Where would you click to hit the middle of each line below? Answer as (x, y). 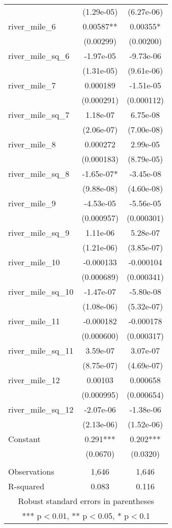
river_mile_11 (34, 321)
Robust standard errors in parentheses (86, 501)
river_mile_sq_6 (39, 56)
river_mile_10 (34, 262)
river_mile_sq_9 (39, 232)
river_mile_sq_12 (41, 409)
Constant (24, 439)
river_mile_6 (32, 26)
